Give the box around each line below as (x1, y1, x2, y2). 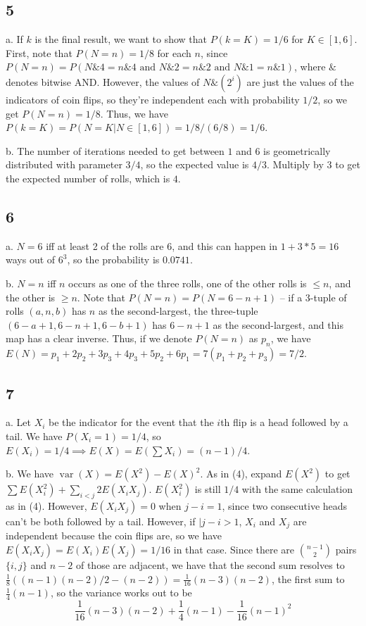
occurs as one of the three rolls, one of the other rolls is (68, 275, 307, 290)
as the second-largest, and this (213, 317, 343, 332)
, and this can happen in (172, 238, 278, 253)
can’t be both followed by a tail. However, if (6, 513, 196, 528)
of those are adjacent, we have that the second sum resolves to (75, 557, 345, 572)
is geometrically (263, 143, 331, 158)
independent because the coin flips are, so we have (6, 528, 222, 543)
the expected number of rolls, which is (6, 170, 170, 185)
